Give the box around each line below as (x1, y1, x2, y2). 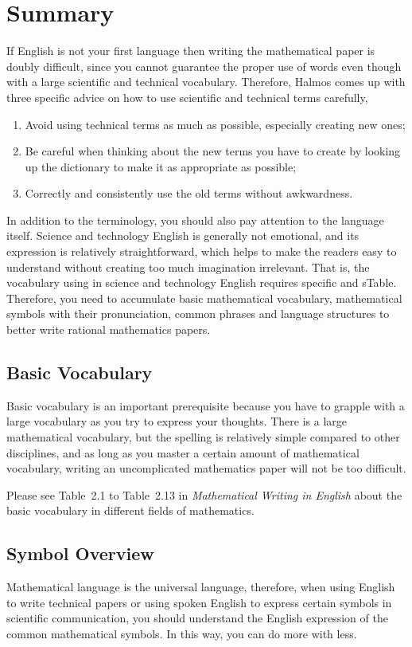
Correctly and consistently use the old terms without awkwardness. (25, 185, 353, 202)
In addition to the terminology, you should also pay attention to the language (6, 211, 384, 228)
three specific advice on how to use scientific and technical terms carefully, (6, 88, 368, 105)
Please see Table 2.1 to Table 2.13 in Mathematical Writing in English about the (6, 486, 402, 503)
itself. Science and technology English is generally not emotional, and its (6, 227, 360, 244)
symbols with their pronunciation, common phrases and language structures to (6, 305, 390, 322)
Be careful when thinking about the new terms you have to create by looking (25, 143, 401, 159)
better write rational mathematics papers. (6, 321, 211, 338)
